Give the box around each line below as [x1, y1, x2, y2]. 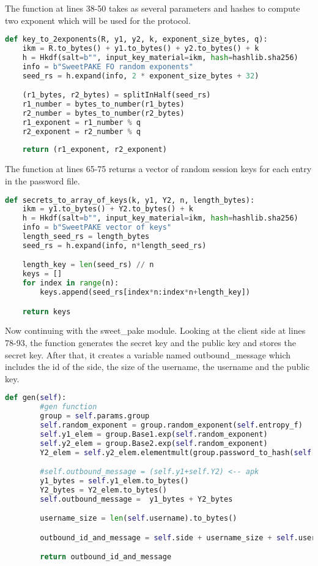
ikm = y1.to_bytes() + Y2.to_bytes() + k [22, 205, 193, 214]
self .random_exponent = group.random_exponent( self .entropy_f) [40, 421, 303, 430]
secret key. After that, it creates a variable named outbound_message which [5, 348, 291, 361]
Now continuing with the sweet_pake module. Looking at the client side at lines [5, 324, 306, 337]
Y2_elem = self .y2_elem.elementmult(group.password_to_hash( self [40, 448, 312, 457]
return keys [22, 307, 71, 316]
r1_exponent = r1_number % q [22, 118, 141, 127]
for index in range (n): [22, 279, 119, 288]
